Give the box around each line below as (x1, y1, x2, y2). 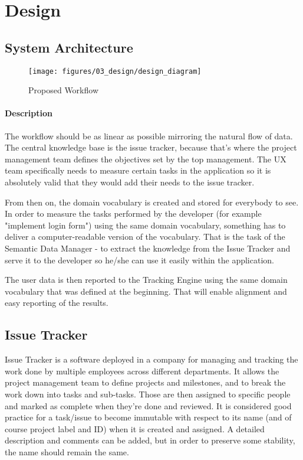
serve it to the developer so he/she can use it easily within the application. (5, 253, 274, 266)
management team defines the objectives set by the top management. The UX (5, 152, 286, 165)
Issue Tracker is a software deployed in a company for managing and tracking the (5, 353, 298, 366)
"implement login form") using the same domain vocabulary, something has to (5, 218, 286, 231)
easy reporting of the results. (5, 296, 108, 309)
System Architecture (5, 38, 133, 56)
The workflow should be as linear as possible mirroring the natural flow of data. (5, 129, 293, 142)
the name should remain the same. (5, 445, 129, 458)
